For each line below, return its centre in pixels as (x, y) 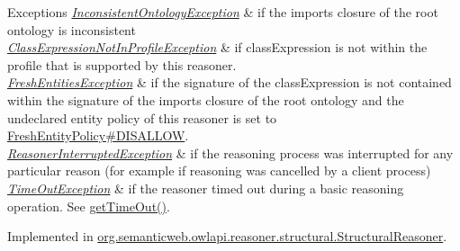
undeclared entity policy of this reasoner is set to (142, 117)
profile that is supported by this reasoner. (122, 64)
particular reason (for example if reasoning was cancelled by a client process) (219, 170)
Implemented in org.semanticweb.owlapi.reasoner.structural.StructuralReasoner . (227, 236)
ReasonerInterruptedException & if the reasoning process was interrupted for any (230, 152)
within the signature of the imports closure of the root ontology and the (206, 99)
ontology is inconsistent (72, 29)
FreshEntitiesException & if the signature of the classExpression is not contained (230, 82)
